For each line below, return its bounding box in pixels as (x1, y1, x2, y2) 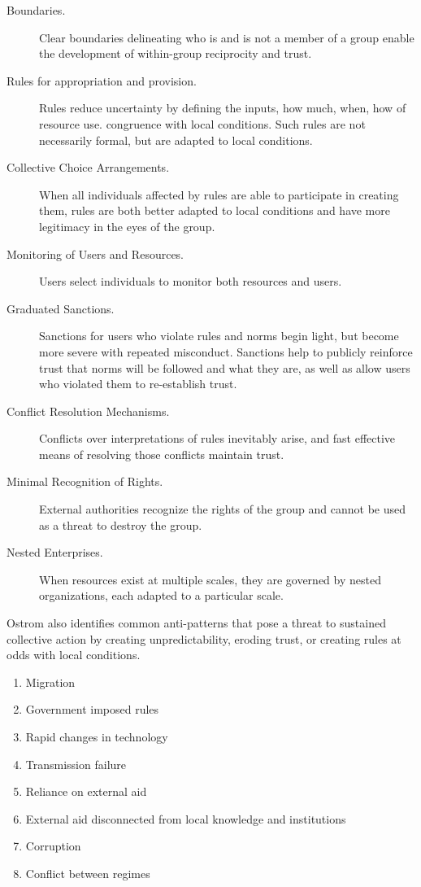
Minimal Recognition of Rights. (7, 473, 163, 490)
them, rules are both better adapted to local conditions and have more (39, 202, 390, 219)
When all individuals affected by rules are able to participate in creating (39, 186, 399, 203)
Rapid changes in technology (25, 728, 168, 745)
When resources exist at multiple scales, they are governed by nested (39, 570, 381, 588)
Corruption (25, 837, 81, 854)
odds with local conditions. (7, 646, 141, 663)
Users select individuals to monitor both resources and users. (39, 273, 342, 290)
